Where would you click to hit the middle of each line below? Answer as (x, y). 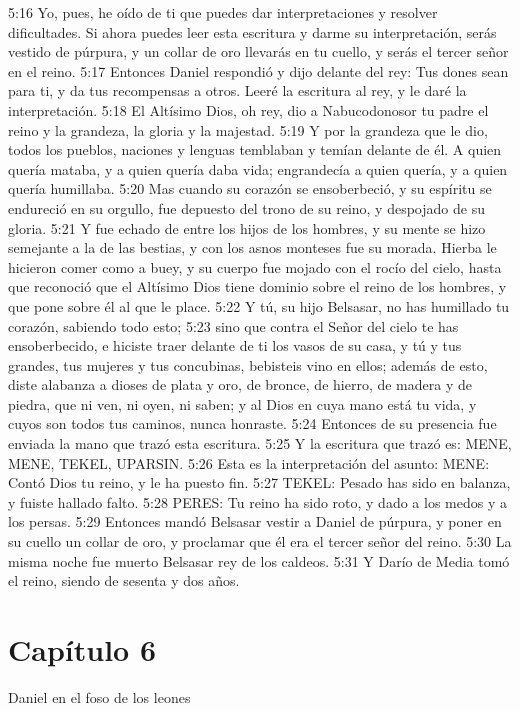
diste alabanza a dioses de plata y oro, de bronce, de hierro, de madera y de (240, 384)
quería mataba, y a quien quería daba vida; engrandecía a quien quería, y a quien (258, 168)
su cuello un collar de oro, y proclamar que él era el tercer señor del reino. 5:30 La (260, 541)
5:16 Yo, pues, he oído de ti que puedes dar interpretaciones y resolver (223, 12)
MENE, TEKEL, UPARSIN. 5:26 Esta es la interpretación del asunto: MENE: (249, 462)
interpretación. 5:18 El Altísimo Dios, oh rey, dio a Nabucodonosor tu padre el (248, 109)
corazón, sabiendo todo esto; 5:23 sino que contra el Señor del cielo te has (233, 325)
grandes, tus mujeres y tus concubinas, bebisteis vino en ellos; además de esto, (248, 364)
